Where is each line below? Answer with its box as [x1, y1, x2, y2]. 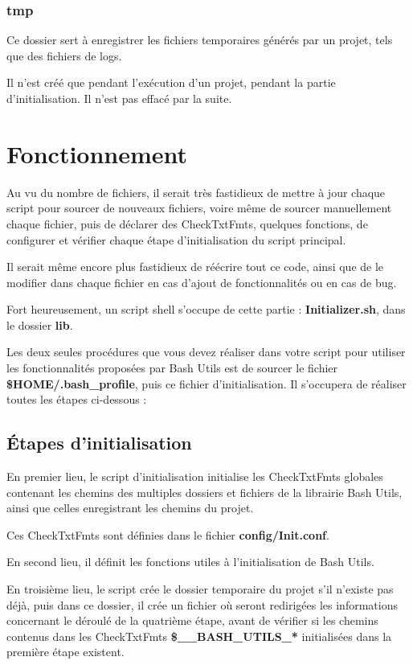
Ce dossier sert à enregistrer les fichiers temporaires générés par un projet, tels [6, 31, 393, 48]
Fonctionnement [6, 137, 188, 170]
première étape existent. [6, 643, 125, 660]
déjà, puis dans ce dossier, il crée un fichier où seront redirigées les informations [6, 596, 398, 613]
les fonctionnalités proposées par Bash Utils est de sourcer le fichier [6, 359, 338, 376]
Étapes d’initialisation [6, 430, 192, 455]
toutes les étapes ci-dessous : [6, 391, 147, 408]
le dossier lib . [6, 316, 73, 333]
